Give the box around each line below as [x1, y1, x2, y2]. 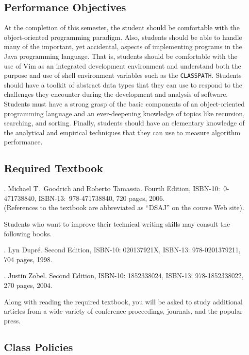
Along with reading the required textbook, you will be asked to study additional [4, 296, 243, 306]
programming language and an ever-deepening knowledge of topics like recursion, [4, 108, 245, 118]
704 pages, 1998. [4, 254, 52, 264]
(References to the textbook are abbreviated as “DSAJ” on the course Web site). [4, 202, 244, 213]
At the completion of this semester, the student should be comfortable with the [4, 22, 240, 33]
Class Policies [4, 339, 73, 354]
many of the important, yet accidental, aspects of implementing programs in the [4, 41, 242, 52]
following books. [4, 228, 52, 238]
